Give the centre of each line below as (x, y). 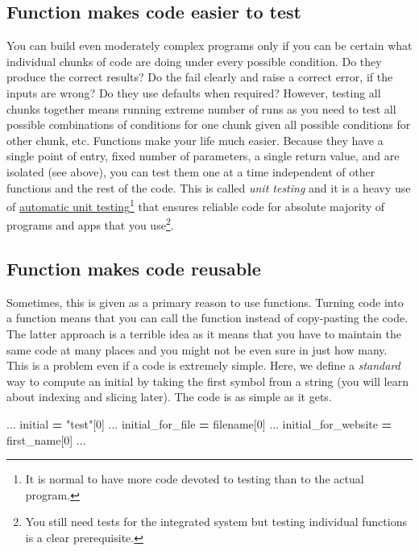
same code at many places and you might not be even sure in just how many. (197, 349)
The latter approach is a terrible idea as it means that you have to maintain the (204, 334)
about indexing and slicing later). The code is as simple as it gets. (169, 397)
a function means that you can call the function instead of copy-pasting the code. (207, 318)
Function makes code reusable (134, 269)
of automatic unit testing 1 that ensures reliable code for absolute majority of (196, 205)
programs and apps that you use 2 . (90, 224)
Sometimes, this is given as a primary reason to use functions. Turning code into (205, 302)
